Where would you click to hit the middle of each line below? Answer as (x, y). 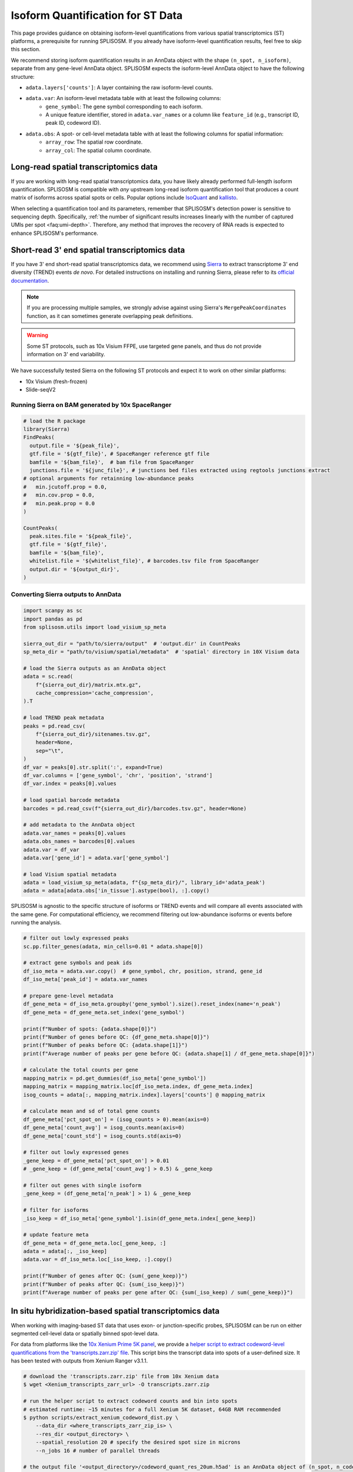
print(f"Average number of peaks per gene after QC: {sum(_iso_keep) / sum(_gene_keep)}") (158, 1293)
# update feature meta (56, 1235)
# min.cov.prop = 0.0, (59, 495)
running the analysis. (36, 923)
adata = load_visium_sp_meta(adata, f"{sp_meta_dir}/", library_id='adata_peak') (144, 883)
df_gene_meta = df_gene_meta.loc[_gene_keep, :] (95, 1243)
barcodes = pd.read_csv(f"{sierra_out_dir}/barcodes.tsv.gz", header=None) (135, 808)
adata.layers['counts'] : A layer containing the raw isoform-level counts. (119, 87)
